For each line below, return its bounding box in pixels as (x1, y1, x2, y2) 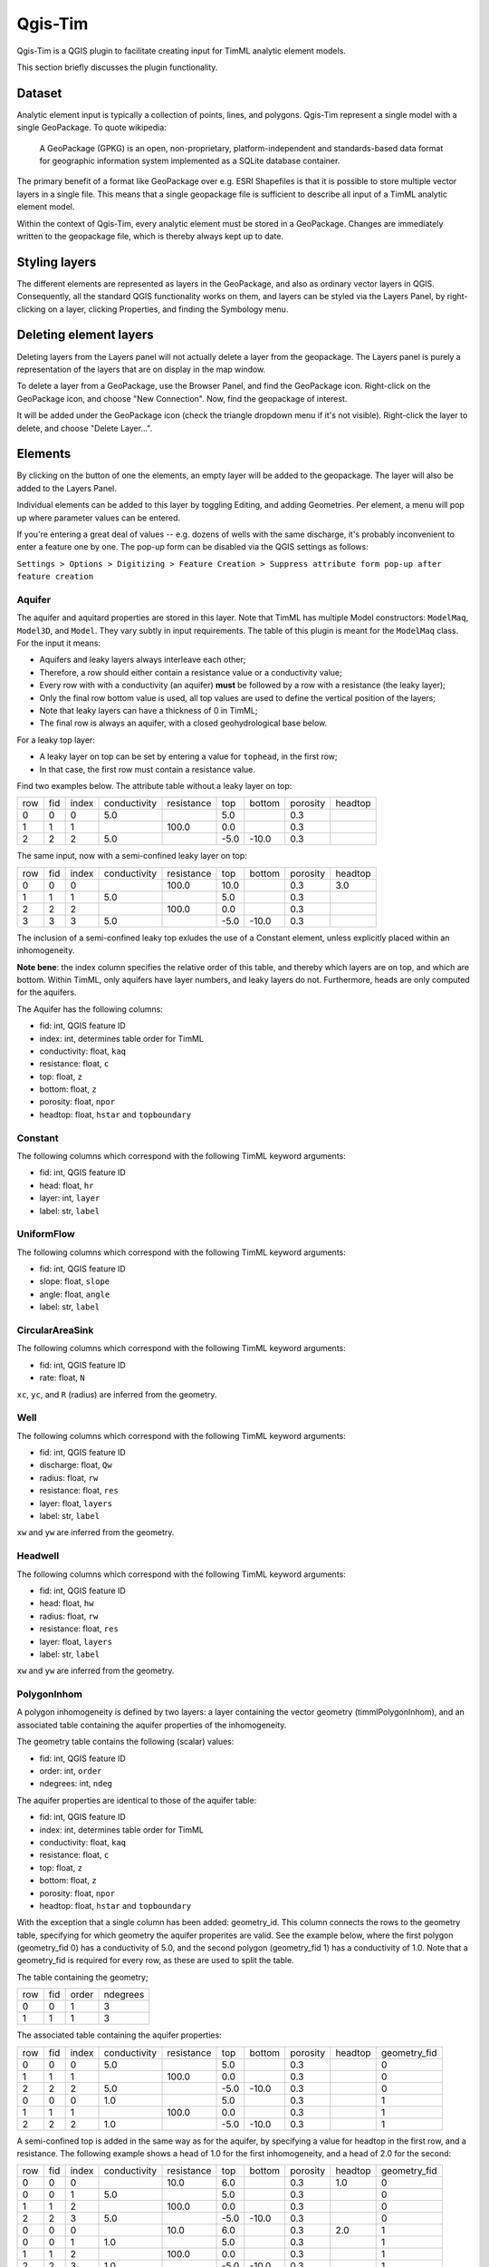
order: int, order (39, 1766, 102, 1776)
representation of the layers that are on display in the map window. (16, 364, 266, 375)
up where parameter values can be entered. (16, 512, 181, 523)
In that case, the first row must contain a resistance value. (39, 764, 255, 774)
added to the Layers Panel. (16, 482, 117, 493)
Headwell (16, 1550, 60, 1562)
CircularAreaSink (16, 1324, 94, 1337)
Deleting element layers (16, 327, 154, 343)
